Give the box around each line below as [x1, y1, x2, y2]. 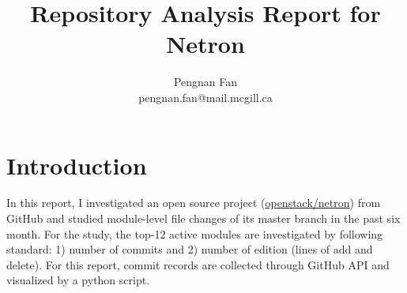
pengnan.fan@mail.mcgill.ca [138, 88, 273, 105]
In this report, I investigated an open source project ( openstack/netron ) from [6, 194, 381, 211]
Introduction [6, 148, 147, 181]
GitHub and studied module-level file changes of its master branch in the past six [6, 210, 401, 227]
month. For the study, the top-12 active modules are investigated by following [6, 225, 383, 242]
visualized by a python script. [6, 272, 150, 288]
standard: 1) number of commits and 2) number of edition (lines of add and [6, 241, 373, 257]
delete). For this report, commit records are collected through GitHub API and [6, 256, 390, 272]
